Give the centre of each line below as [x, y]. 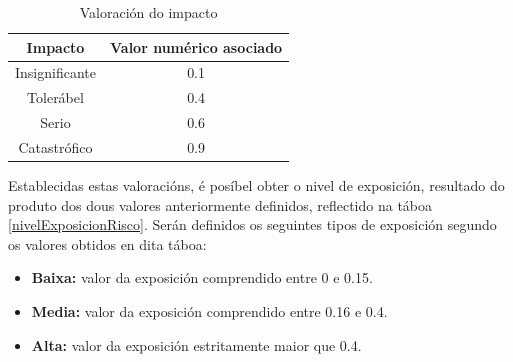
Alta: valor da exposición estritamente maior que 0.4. [196, 344]
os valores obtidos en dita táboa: [107, 243]
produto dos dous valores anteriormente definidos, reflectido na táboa [220, 204]
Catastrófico [55, 146]
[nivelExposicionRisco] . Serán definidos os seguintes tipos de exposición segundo [252, 224]
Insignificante [55, 72]
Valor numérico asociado [196, 46]
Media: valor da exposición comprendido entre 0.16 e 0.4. [209, 311]
